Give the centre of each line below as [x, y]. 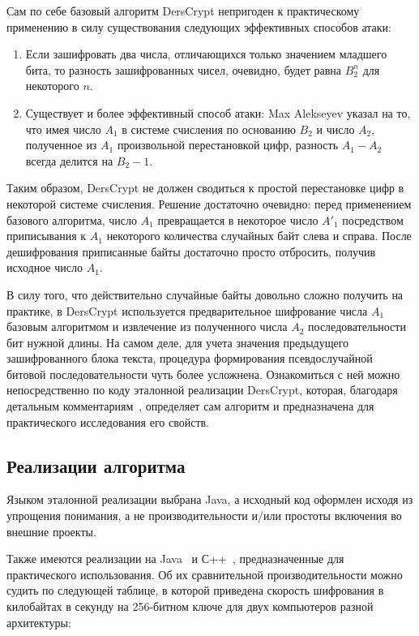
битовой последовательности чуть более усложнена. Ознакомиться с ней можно [203, 374]
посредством [373, 219]
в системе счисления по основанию [209, 129]
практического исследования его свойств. [108, 421]
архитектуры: [39, 622]
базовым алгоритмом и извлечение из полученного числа [147, 327]
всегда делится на [69, 160]
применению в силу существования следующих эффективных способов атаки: [199, 26]
